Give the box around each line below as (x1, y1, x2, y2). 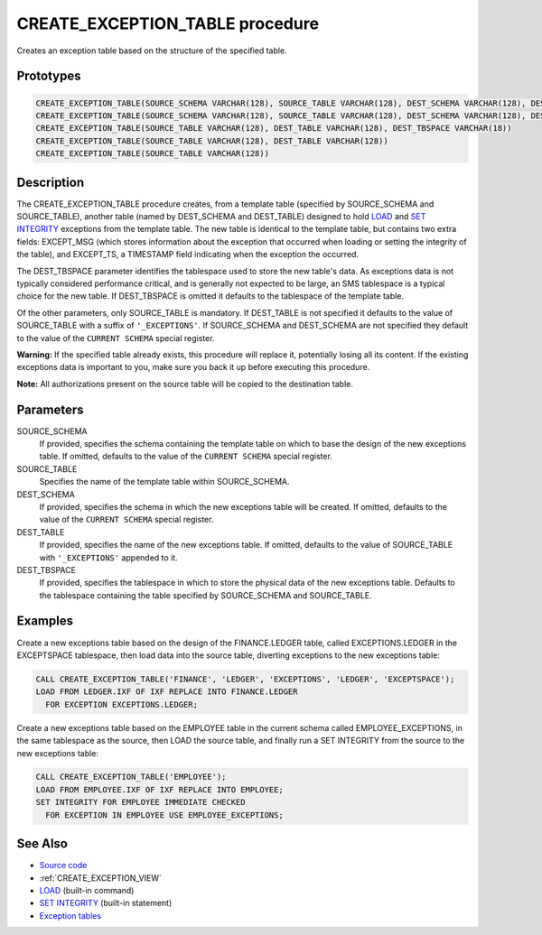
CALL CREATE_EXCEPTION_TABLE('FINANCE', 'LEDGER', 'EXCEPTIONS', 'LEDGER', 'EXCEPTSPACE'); (35, 673, 455, 684)
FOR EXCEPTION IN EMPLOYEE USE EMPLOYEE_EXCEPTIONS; (45, 810, 284, 820)
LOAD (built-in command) (39, 884, 135, 895)
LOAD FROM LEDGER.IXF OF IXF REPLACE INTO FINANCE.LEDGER (35, 687, 298, 697)
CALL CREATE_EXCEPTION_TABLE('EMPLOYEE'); (35, 772, 227, 782)
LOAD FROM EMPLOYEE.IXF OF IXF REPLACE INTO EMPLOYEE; (35, 784, 284, 794)
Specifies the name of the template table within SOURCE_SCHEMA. (39, 477, 290, 487)
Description (16, 174, 85, 190)
